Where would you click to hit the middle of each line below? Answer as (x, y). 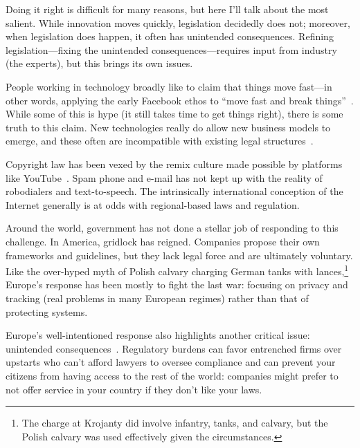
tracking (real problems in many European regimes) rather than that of (157, 298)
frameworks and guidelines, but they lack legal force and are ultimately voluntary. (179, 255)
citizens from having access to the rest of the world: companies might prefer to (172, 375)
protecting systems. (47, 311)
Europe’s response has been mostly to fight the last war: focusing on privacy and (177, 284)
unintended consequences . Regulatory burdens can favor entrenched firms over (174, 348)
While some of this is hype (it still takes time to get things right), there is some (174, 114)
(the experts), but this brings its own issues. (99, 63)
